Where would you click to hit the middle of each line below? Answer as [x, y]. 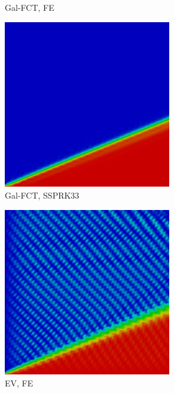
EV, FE [19, 382]
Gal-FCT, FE [30, 7]
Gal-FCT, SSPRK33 [42, 195]
